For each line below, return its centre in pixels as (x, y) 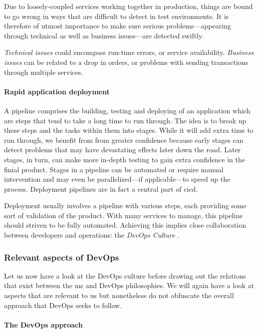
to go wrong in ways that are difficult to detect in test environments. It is (117, 16)
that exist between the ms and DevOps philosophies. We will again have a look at (129, 285)
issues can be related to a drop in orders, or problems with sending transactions (126, 62)
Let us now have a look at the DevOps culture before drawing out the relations (125, 275)
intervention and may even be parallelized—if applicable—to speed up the (117, 179)
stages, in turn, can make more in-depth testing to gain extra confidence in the (125, 159)
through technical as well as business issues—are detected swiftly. (104, 35)
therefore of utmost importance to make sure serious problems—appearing (118, 26)
